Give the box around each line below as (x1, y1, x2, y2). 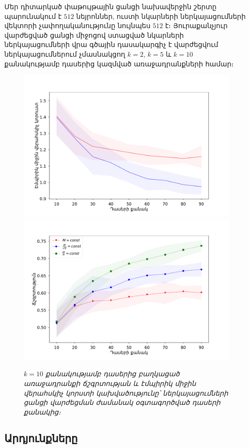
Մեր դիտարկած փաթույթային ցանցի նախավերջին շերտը (4, 1, 217, 11)
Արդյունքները (4, 430, 78, 445)
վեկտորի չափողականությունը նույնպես (4, 20, 151, 31)
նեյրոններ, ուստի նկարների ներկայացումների (76, 11, 246, 21)
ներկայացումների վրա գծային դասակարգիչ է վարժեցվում (4, 39, 218, 49)
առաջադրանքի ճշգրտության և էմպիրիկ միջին (24, 378, 196, 388)
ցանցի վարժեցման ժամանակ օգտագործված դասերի (24, 397, 220, 407)
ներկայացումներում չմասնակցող (4, 48, 125, 59)
